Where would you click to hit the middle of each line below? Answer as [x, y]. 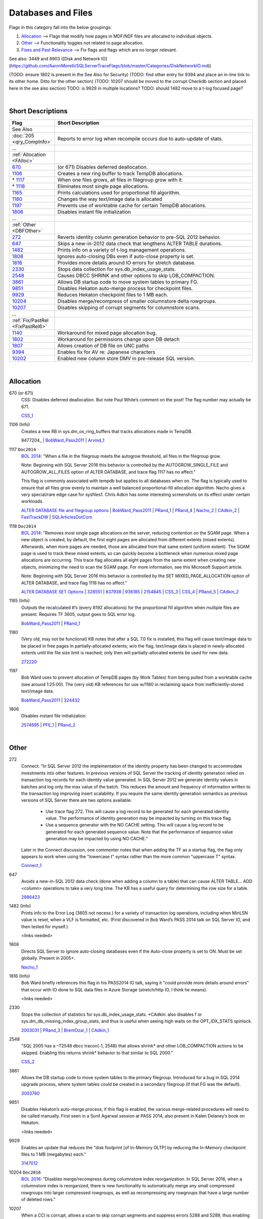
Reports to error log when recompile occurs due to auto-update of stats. [140, 138]
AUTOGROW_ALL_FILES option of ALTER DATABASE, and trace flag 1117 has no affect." [108, 472]
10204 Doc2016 [25, 1172]
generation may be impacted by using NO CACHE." [97, 839]
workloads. [32, 501]
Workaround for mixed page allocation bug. [107, 333]
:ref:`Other [24, 224]
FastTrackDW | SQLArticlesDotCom [57, 517]
